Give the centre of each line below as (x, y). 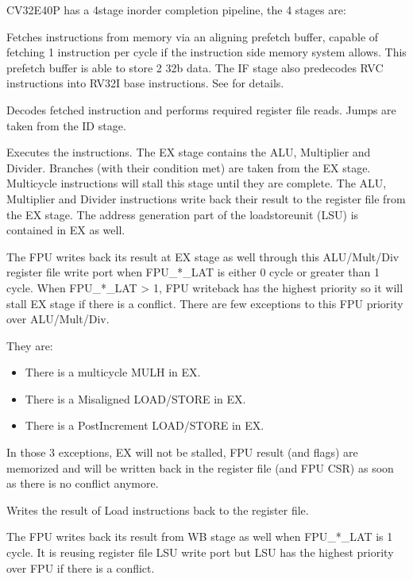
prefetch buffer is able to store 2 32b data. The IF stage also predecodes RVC (195, 67)
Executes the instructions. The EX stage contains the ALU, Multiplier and (189, 152)
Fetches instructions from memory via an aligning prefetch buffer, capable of (193, 36)
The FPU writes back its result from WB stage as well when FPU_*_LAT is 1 (200, 537)
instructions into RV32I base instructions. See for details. (145, 83)
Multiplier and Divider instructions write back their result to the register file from (206, 198)
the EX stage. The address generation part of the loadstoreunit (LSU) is (183, 214)
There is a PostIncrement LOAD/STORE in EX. (145, 425)
